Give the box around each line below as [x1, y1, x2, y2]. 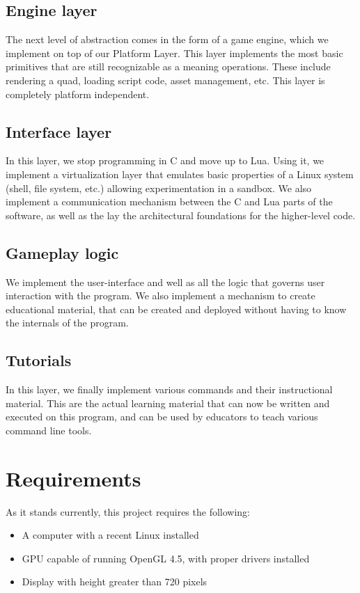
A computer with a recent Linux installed [22, 528, 199, 542]
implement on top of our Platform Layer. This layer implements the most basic [6, 45, 343, 60]
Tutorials [6, 349, 72, 371]
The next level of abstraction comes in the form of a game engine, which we [6, 32, 329, 47]
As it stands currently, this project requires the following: [6, 504, 250, 519]
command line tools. [6, 422, 92, 437]
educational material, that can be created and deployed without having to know [6, 301, 347, 316]
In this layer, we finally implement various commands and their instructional [6, 382, 333, 397]
